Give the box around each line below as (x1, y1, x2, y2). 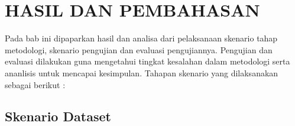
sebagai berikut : (5, 78, 66, 91)
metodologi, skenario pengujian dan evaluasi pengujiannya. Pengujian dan (5, 43, 273, 56)
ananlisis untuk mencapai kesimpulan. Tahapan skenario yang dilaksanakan (5, 66, 278, 79)
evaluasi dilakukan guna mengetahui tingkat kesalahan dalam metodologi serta (5, 55, 290, 67)
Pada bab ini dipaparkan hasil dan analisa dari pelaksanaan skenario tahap (5, 32, 278, 44)
